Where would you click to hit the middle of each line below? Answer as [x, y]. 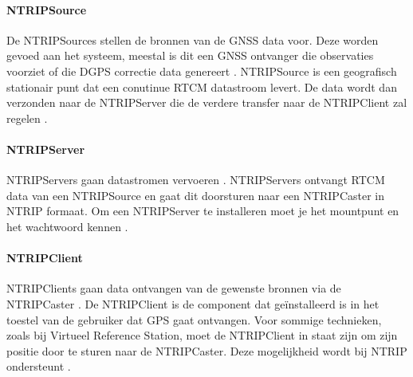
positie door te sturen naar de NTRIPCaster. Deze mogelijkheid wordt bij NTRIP [207, 350]
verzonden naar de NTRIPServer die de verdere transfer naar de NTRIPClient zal [207, 102]
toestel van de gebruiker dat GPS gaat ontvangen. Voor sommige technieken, [194, 319]
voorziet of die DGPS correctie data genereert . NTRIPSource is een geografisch [202, 71]
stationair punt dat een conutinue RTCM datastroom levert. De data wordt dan [202, 86]
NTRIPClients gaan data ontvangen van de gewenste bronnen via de [174, 288]
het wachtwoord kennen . [67, 226]
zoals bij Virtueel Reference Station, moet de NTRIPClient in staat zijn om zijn [202, 335]
